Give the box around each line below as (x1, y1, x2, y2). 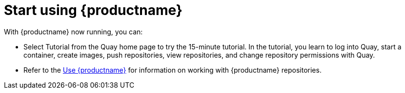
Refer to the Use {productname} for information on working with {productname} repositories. (23, 65, 322, 74)
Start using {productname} (4, 2, 182, 18)
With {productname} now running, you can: (4, 27, 143, 36)
